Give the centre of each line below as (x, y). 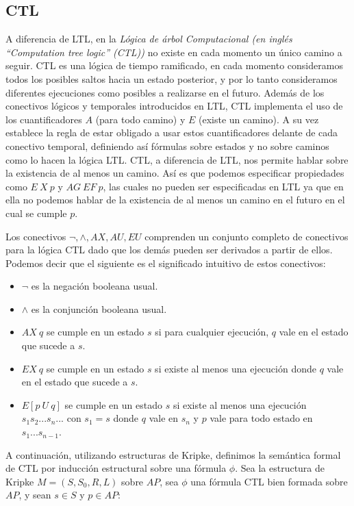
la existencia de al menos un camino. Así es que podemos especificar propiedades (175, 173)
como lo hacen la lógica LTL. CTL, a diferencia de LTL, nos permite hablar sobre (177, 159)
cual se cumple (36, 213)
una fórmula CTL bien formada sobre (269, 481)
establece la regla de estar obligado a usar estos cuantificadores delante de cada (172, 132)
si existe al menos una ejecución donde (236, 368)
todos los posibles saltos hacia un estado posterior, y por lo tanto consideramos (172, 78)
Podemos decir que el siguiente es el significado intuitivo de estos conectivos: (166, 263)
